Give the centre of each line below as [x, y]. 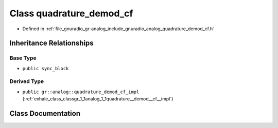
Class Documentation [45, 113]
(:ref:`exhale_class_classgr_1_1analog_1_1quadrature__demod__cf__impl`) [98, 99]
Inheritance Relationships [51, 43]
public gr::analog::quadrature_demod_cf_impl [81, 92]
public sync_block [46, 68]
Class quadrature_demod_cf [71, 13]
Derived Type [27, 81]
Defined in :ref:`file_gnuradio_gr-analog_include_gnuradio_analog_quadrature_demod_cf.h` [118, 29]
